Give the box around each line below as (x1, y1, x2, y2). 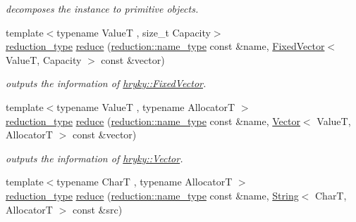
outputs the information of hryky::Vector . (6, 150, 183, 165)
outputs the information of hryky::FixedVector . (6, 76, 207, 91)
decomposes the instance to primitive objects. (6, 1, 199, 15)
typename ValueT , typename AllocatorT (56, 99, 235, 114)
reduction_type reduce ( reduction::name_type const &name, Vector (6, 113, 300, 128)
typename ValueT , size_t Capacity (56, 25, 211, 39)
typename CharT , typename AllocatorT (56, 174, 233, 189)
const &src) (72, 202, 123, 216)
